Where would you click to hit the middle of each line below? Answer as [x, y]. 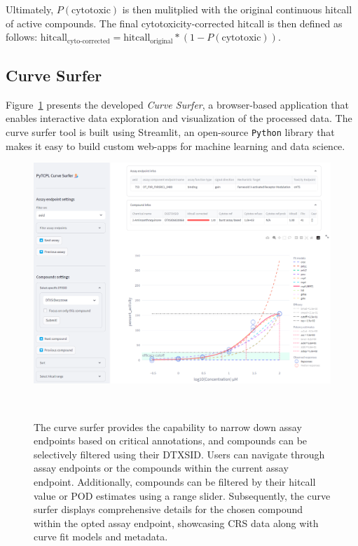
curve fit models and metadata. [101, 537]
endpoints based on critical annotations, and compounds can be [171, 441]
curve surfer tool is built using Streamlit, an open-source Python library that [170, 132]
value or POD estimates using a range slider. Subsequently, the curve [182, 495]
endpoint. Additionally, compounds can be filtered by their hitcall [175, 481]
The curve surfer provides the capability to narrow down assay [168, 426]
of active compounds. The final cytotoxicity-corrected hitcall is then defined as [174, 23]
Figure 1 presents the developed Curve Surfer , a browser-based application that [177, 104]
